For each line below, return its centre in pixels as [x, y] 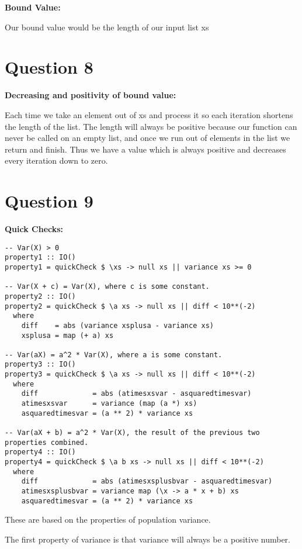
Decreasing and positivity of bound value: [91, 95]
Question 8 [49, 67]
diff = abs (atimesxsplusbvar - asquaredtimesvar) [147, 481]
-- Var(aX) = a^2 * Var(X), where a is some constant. [114, 355]
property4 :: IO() [40, 452]
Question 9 [49, 201]
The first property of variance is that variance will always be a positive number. [147, 539]
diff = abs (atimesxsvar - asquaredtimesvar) [136, 394]
